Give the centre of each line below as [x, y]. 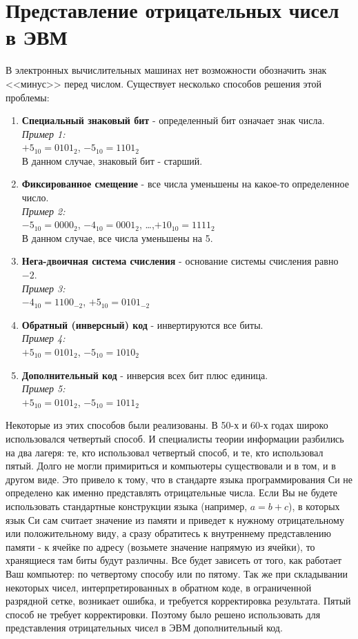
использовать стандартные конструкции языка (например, [127, 506]
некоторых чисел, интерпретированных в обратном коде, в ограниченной [159, 587]
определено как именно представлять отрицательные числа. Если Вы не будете [172, 493]
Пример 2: [43, 211]
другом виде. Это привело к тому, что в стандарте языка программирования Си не [179, 479]
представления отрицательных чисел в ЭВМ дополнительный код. [144, 628]
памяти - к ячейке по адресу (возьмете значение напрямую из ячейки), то [160, 546]
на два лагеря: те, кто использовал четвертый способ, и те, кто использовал [165, 452]
